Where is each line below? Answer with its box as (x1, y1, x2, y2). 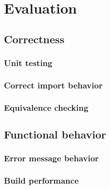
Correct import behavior (4, 79, 103, 91)
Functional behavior (4, 127, 106, 142)
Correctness (4, 31, 65, 46)
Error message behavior (4, 152, 99, 164)
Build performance (4, 174, 79, 187)
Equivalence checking (4, 101, 89, 113)
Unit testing (4, 57, 53, 69)
